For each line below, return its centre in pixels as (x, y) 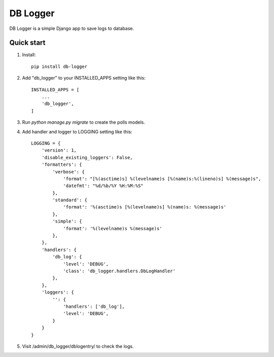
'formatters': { (62, 165)
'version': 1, (59, 150)
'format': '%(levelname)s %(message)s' (113, 228)
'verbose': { (68, 172)
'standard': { (70, 200)
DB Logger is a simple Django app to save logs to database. (72, 28)
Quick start (27, 43)
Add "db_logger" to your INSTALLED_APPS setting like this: (84, 78)
